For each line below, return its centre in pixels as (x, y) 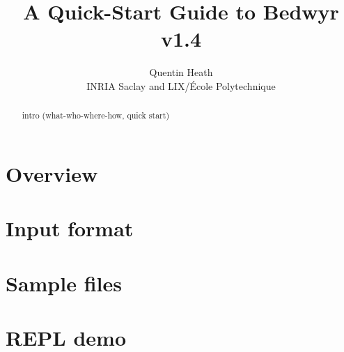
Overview (52, 173)
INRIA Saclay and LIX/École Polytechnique (181, 85)
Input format (70, 228)
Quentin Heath (181, 72)
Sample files (64, 283)
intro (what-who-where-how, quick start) (96, 115)
